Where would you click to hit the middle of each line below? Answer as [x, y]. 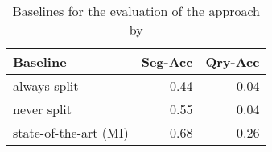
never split [43, 109]
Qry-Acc [233, 62]
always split [46, 86]
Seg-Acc [167, 62]
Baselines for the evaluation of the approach [136, 11]
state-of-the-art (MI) [71, 132]
